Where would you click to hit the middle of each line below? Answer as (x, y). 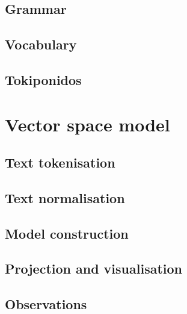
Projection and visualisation (94, 268)
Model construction (67, 233)
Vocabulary (41, 44)
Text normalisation (65, 197)
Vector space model (87, 124)
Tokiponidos (43, 79)
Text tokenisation (60, 162)
